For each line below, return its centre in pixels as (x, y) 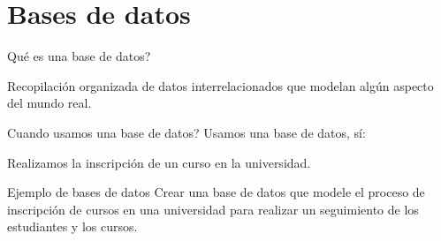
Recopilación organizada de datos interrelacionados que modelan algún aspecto (220, 85)
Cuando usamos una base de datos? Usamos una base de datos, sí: (186, 132)
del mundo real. (49, 103)
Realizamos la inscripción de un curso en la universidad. (159, 162)
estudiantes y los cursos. (72, 226)
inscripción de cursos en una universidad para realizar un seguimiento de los (213, 209)
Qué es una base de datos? (79, 56)
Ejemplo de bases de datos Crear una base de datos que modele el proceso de (216, 192)
